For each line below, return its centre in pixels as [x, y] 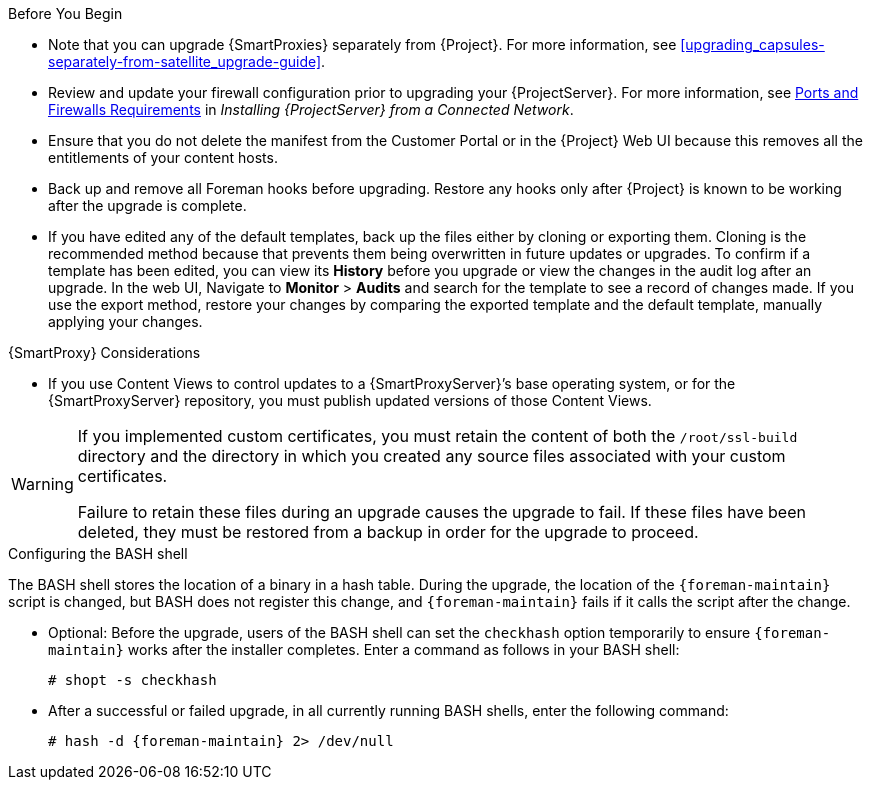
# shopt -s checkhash [132, 680]
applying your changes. [125, 321]
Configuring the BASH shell [98, 553]
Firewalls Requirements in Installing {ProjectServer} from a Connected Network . [311, 109]
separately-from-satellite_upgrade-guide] [185, 61]
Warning [42, 484]
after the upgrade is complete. [147, 205]
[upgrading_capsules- [752, 44]
